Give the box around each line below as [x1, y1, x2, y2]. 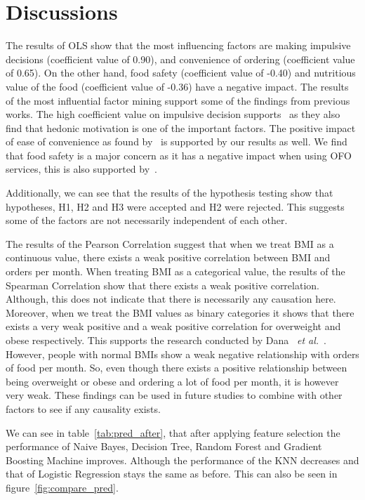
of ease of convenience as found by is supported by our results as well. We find [6, 134, 347, 149]
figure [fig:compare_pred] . [6, 480, 119, 494]
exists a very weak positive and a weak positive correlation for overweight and [6, 319, 341, 334]
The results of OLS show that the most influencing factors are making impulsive [6, 38, 351, 53]
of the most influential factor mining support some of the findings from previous [6, 93, 350, 107]
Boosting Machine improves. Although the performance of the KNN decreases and [6, 452, 359, 467]
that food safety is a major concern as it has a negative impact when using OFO [6, 147, 352, 162]
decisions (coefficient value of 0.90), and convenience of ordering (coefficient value [6, 51, 355, 66]
